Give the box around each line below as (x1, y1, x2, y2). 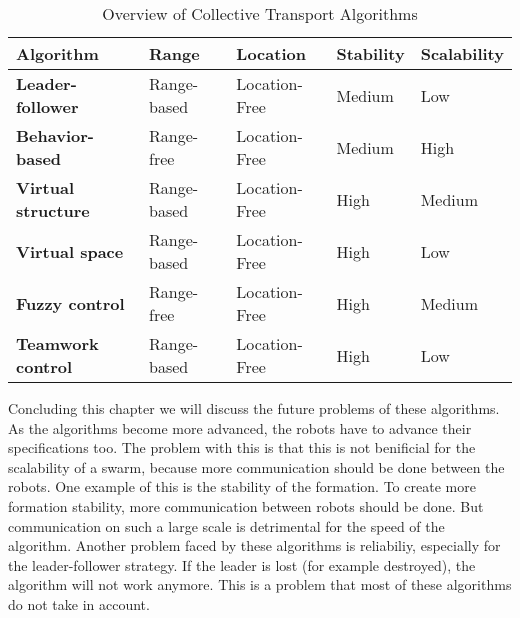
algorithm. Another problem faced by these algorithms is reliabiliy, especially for (8, 535, 501, 556)
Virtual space (16, 239, 124, 263)
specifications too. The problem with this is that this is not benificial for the (8, 437, 476, 458)
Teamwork (16, 332, 99, 355)
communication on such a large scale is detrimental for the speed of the (8, 515, 445, 536)
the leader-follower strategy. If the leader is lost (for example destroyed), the (8, 554, 476, 575)
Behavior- (16, 124, 94, 147)
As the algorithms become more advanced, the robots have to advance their (8, 417, 472, 438)
